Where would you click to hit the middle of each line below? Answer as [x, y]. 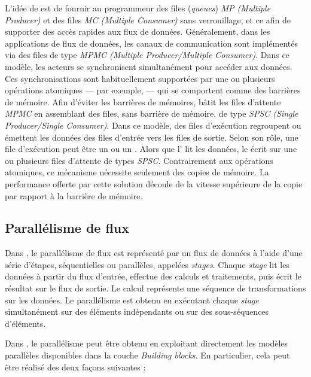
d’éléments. [25, 323]
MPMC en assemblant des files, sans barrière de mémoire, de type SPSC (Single [152, 113]
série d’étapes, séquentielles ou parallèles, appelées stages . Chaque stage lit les [147, 264]
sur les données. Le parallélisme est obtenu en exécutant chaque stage [132, 300]
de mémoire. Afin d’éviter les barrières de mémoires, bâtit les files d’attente [143, 101]
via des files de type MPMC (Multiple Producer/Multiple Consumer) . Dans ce [147, 55]
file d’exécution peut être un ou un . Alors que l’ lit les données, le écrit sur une [151, 149]
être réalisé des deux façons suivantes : [75, 367]
